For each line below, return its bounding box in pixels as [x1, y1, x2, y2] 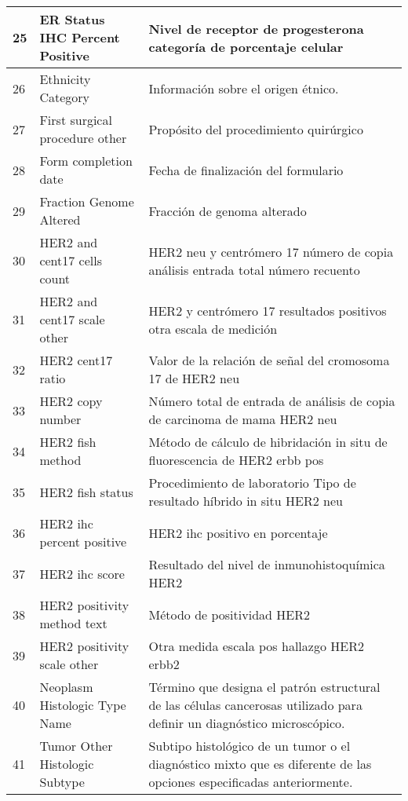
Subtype [39, 773, 85, 791]
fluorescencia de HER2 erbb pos [148, 451, 324, 469]
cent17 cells [39, 251, 103, 269]
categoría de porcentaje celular [148, 37, 344, 56]
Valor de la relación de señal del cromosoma [148, 351, 390, 369]
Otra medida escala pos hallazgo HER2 [148, 637, 364, 655]
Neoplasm [39, 678, 93, 696]
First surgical [39, 111, 112, 129]
